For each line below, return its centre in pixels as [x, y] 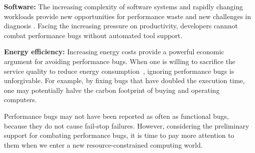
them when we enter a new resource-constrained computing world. [103, 144]
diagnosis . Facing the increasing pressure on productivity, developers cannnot [121, 26]
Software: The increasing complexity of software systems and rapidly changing [124, 6]
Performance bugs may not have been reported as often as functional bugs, [116, 116]
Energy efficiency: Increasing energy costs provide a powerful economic [114, 52]
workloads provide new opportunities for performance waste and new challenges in [127, 16]
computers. [21, 99]
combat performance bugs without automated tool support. [93, 35]
